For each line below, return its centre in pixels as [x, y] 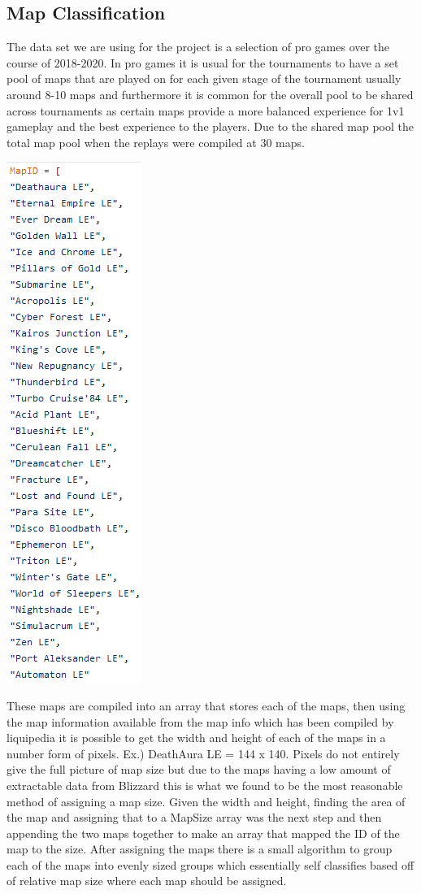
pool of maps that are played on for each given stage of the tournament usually [204, 78]
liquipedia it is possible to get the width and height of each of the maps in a [196, 738]
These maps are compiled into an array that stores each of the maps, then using [206, 705]
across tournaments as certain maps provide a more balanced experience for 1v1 [206, 110]
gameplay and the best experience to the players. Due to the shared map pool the [210, 126]
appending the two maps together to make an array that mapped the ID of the [203, 833]
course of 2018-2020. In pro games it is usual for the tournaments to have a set [203, 62]
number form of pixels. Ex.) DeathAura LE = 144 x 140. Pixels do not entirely [203, 753]
